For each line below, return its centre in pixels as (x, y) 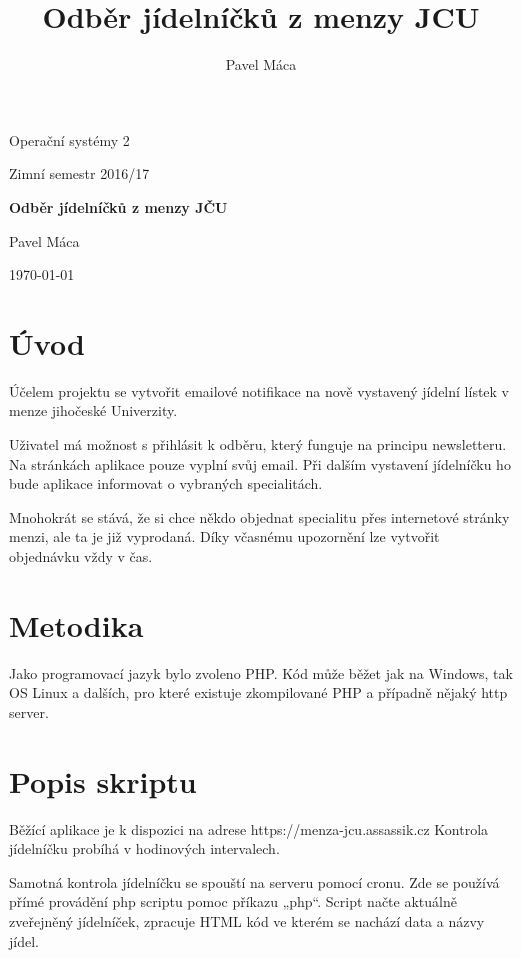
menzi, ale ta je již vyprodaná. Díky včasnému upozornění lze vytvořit (224, 536)
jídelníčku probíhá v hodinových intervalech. (144, 848)
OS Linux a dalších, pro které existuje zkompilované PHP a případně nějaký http (258, 692)
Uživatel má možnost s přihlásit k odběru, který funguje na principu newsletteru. (258, 444)
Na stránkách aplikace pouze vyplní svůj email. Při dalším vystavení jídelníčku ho (260, 463)
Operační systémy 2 (69, 139)
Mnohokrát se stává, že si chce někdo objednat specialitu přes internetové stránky (259, 516)
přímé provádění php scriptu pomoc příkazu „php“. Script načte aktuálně (233, 901)
